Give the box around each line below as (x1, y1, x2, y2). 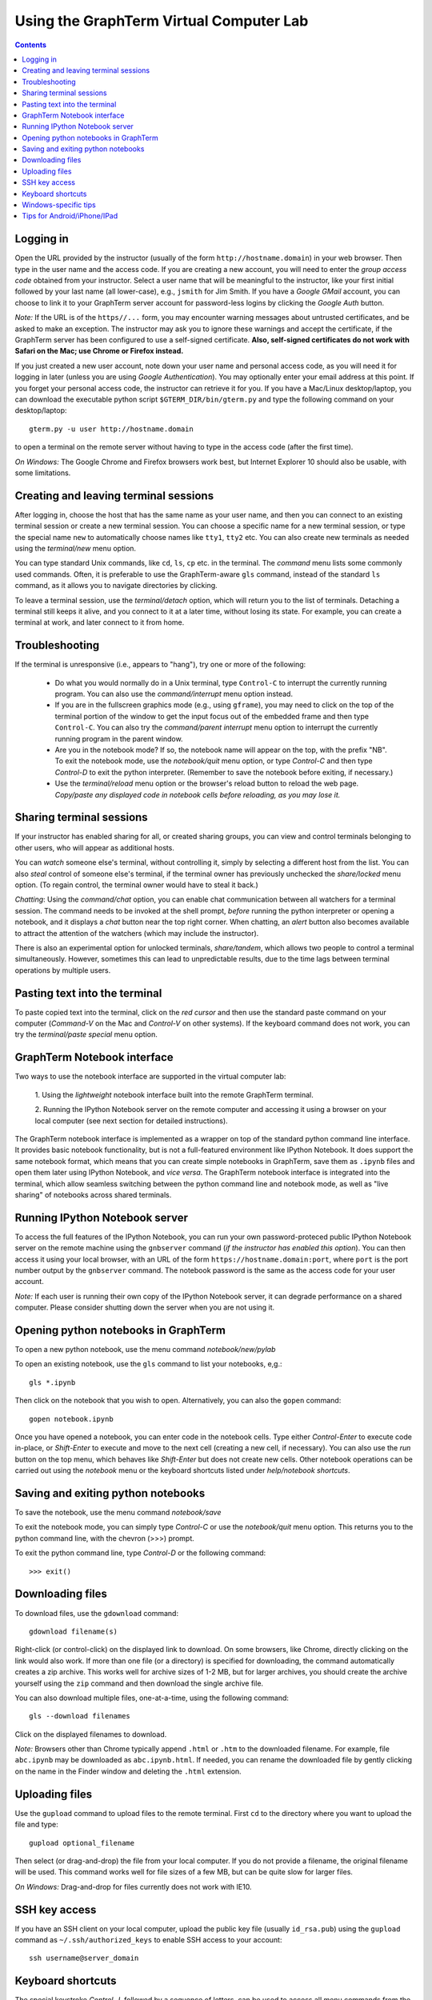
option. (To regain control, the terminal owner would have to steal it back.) (14, 880, 259, 890)
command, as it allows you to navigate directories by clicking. (14, 581, 218, 590)
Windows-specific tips (22, 200, 96, 210)
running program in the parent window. (54, 734, 183, 743)
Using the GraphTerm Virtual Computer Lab (14, 12, 309, 30)
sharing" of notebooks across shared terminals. (14, 1190, 172, 1199)
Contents (14, 40, 47, 50)
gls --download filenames (29, 1712, 131, 1721)
